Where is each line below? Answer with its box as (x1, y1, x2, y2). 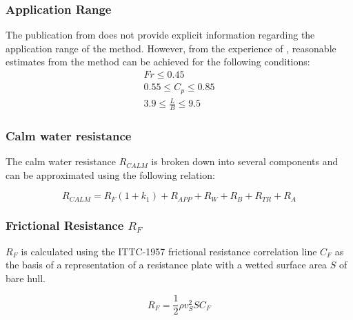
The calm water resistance (6, 154, 117, 169)
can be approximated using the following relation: (6, 167, 215, 182)
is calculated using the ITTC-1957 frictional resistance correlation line (21, 244, 317, 258)
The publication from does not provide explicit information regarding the (6, 28, 315, 42)
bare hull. (6, 270, 46, 285)
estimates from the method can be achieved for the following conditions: (6, 54, 310, 69)
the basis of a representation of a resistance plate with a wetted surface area (6, 257, 327, 272)
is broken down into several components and (151, 154, 339, 169)
